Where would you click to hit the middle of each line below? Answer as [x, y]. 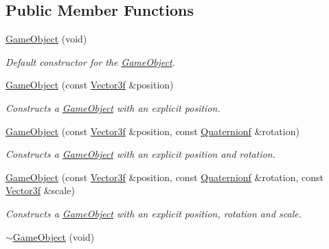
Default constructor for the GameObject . [91, 61]
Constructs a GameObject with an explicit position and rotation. [141, 154]
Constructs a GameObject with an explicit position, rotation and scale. [154, 213]
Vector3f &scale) [40, 190]
